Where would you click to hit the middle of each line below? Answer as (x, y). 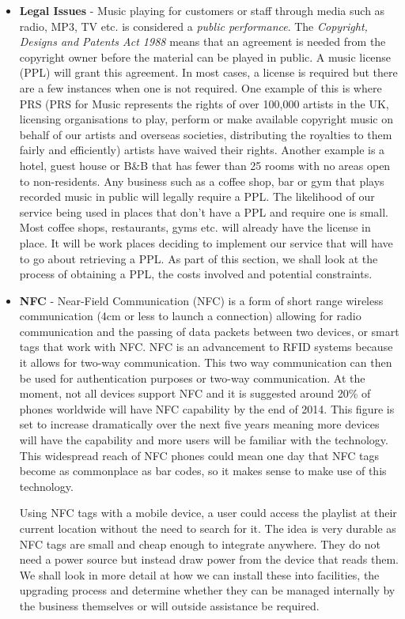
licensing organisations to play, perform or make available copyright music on (206, 119)
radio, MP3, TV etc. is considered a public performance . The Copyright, (193, 26)
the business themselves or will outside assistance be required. (169, 605)
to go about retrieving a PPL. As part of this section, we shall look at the (199, 258)
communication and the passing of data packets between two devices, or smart (209, 331)
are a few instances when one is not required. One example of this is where (201, 87)
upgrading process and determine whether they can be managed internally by (207, 590)
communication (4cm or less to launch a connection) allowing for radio (190, 316)
